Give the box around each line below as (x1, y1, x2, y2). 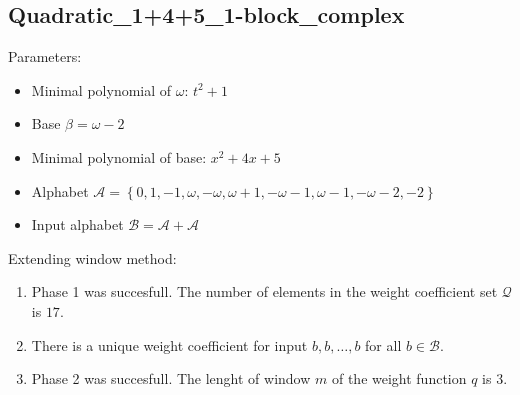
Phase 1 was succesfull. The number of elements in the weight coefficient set (31, 281, 498, 302)
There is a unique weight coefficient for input (31, 334, 308, 355)
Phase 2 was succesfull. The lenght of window (31, 368, 311, 389)
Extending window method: (8, 247, 177, 268)
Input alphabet (31, 214, 124, 235)
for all (365, 334, 402, 355)
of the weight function (331, 368, 467, 389)
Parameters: (8, 46, 82, 67)
